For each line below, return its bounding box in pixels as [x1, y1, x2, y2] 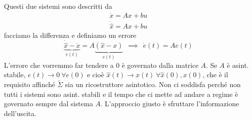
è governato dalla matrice [122, 60, 199, 70]
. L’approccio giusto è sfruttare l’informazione [100, 98, 239, 109]
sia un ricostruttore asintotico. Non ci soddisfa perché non [65, 79, 241, 90]
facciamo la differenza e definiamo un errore [4, 30, 136, 40]
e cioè [87, 69, 104, 80]
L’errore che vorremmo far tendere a [4, 60, 114, 70]
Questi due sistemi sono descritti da [4, 1, 112, 11]
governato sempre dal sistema [4, 98, 93, 109]
